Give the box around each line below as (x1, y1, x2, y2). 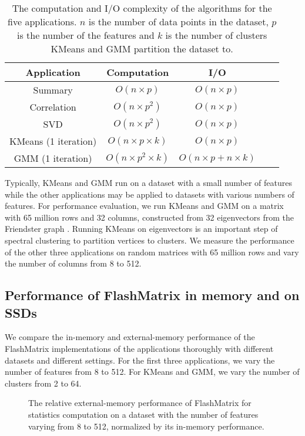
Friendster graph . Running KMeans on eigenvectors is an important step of (5, 222, 278, 235)
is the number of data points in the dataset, (88, 15, 269, 28)
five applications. (8, 15, 77, 28)
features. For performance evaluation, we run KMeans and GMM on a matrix (5, 199, 284, 212)
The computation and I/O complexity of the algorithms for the (12, 1, 272, 15)
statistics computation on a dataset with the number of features (28, 408, 259, 420)
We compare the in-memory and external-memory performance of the (5, 331, 255, 343)
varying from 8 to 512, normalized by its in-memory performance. (28, 420, 264, 432)
